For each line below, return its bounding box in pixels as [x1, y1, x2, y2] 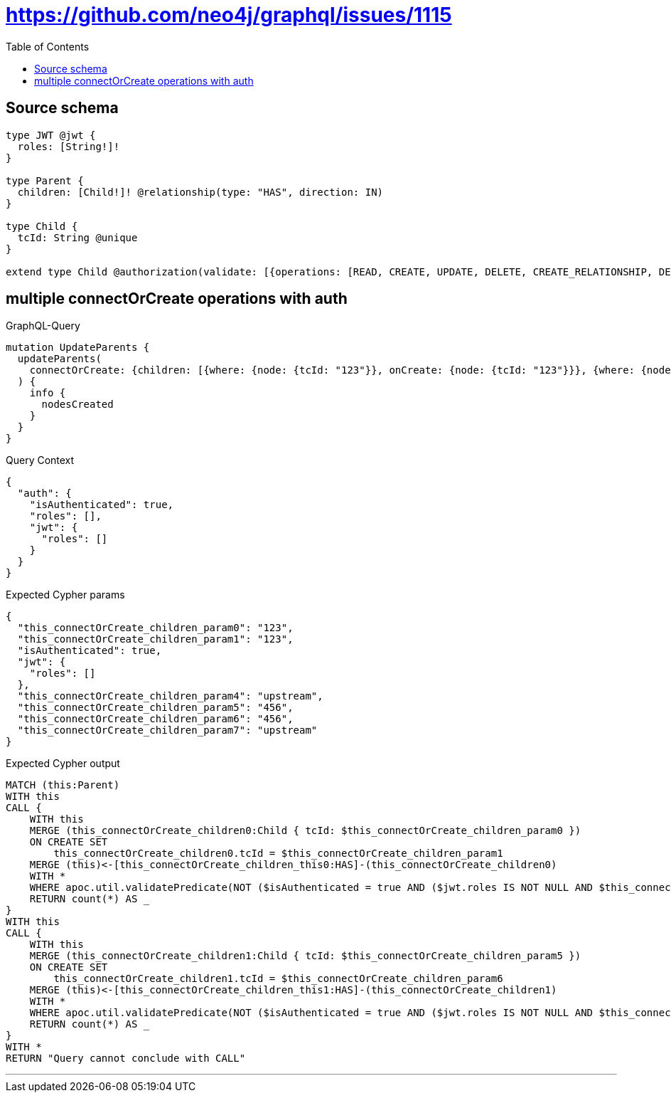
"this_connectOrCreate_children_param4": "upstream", [17, 690, 323, 702]
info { [29, 387, 66, 399]
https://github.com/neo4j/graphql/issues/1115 [6, 3, 452, 27]
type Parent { [6, 174, 84, 186]
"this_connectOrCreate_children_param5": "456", [17, 702, 294, 714]
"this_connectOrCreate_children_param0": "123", [17, 622, 294, 634]
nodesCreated [41, 398, 114, 411]
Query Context [6, 454, 75, 467]
